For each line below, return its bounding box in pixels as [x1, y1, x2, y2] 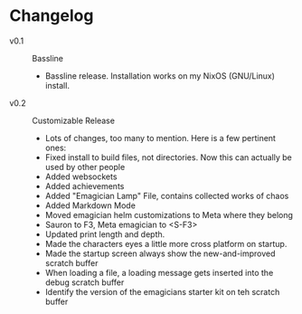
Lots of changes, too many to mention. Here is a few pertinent [44, 132, 276, 143]
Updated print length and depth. [44, 228, 165, 240]
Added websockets [44, 171, 118, 182]
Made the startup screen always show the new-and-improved [44, 248, 276, 259]
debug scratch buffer [44, 277, 125, 288]
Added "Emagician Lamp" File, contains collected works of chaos [44, 190, 289, 201]
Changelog [9, 5, 94, 26]
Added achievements [44, 180, 125, 191]
